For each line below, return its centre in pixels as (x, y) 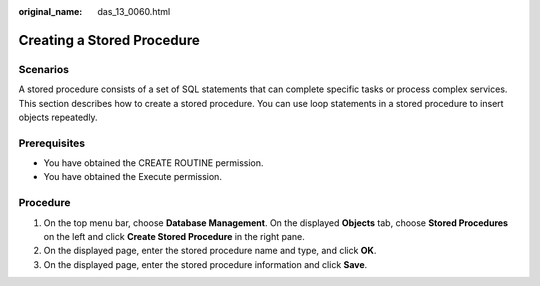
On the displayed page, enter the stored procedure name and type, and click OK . (210, 251)
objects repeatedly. (58, 117)
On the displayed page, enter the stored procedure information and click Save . (205, 264)
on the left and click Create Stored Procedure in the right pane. (174, 236)
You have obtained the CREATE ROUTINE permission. (153, 163)
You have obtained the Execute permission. (132, 177)
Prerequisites (51, 143)
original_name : (50, 11)
